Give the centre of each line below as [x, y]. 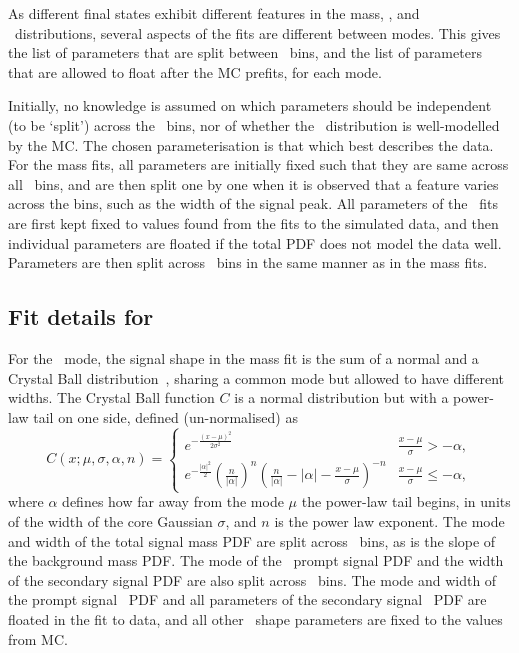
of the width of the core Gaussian [110, 520]
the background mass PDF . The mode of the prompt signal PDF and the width [256, 560]
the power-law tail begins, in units [406, 501]
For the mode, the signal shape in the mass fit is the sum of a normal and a [243, 357]
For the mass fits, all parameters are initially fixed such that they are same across [258, 164]
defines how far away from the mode [173, 501]
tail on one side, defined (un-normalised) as [165, 416]
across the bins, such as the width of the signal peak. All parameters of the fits [253, 203]
